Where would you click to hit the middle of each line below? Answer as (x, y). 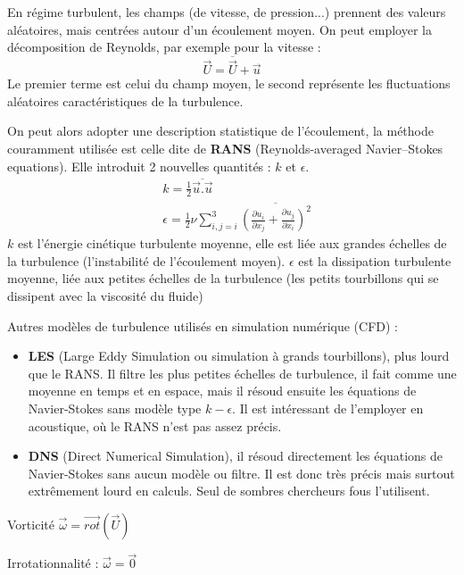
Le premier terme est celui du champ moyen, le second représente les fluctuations (229, 83)
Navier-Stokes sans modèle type (115, 408)
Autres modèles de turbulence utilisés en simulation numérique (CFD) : (203, 325)
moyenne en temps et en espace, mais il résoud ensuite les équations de (222, 391)
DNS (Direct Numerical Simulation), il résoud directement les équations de (235, 456)
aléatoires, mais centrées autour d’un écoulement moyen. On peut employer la (220, 29)
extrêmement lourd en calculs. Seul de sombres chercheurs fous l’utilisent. (229, 491)
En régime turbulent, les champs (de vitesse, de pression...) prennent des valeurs (227, 12)
